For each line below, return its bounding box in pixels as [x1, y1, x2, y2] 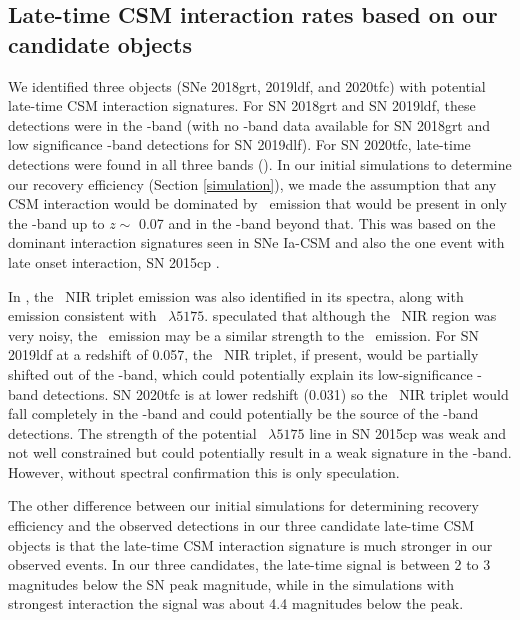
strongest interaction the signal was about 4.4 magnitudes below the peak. [8, 593, 464, 614]
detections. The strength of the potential [8, 422, 257, 443]
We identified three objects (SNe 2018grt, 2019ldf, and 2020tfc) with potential [8, 75, 486, 96]
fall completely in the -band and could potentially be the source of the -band [8, 403, 479, 424]
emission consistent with [8, 305, 157, 326]
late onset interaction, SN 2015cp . [8, 251, 220, 272]
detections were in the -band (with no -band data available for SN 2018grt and [8, 114, 491, 135]
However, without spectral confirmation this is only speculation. [8, 461, 400, 482]
